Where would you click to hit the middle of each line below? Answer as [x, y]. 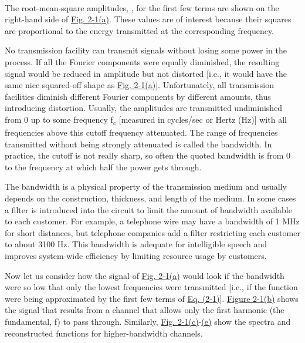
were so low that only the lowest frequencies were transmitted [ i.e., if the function [151, 287]
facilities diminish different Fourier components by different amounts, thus [138, 96]
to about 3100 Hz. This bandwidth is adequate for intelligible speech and [136, 244]
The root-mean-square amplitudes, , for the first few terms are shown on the [142, 7]
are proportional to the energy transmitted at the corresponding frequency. [140, 30]
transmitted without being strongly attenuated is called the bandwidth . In [138, 144]
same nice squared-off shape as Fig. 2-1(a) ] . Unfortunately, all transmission [139, 85]
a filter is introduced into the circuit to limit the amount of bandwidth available [148, 209]
